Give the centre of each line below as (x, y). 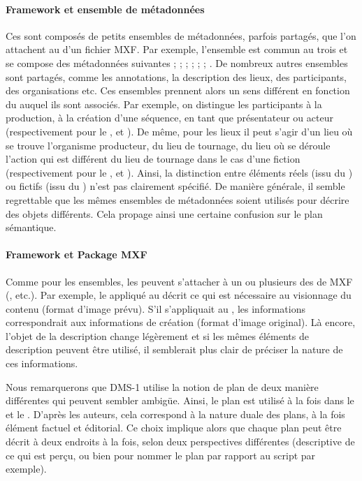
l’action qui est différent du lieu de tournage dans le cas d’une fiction (153, 159)
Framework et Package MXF (77, 254)
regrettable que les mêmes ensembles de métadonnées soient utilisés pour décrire (178, 199)
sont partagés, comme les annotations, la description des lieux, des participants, (176, 76)
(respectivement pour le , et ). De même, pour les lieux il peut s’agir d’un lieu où (179, 131)
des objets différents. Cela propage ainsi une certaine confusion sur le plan (164, 213)
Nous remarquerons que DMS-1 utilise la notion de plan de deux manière (162, 386)
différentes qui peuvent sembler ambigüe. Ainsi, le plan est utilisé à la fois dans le (180, 400)
